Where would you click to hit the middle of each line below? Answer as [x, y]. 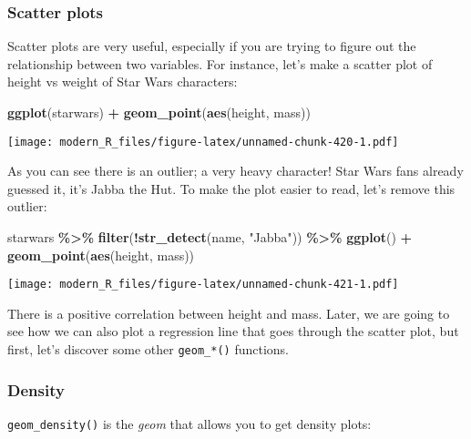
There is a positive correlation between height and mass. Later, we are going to [229, 313]
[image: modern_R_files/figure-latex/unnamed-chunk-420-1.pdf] [203, 142]
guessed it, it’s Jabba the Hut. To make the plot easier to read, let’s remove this [231, 188]
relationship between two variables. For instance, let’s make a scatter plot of [220, 63]
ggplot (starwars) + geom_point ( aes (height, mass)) [159, 112]
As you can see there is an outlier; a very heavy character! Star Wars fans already [235, 171]
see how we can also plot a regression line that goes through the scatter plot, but [233, 331]
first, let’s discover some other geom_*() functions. [148, 349]
